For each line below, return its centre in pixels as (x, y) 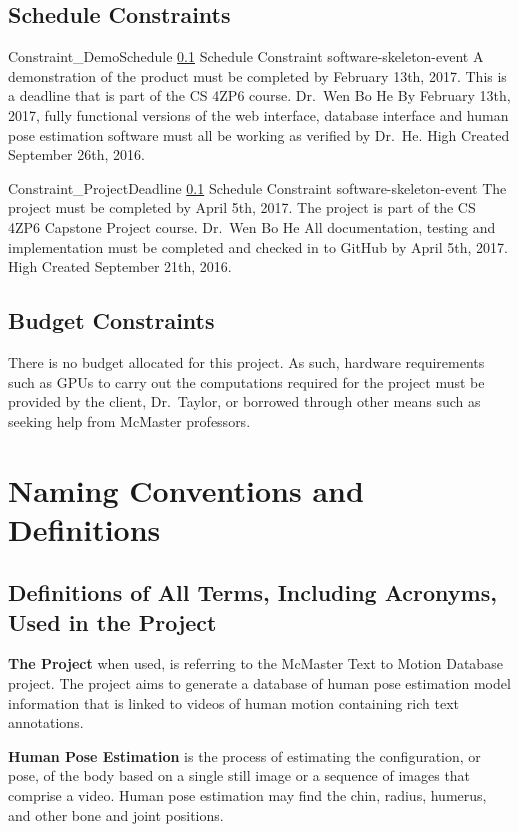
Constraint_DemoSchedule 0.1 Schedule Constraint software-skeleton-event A (246, 56)
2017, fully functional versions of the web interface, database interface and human (258, 114)
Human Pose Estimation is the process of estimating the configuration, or (244, 755)
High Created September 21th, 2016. (120, 266)
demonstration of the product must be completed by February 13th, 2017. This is (257, 75)
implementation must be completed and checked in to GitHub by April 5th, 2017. (258, 246)
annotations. (46, 722)
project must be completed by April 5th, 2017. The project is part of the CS (242, 207)
